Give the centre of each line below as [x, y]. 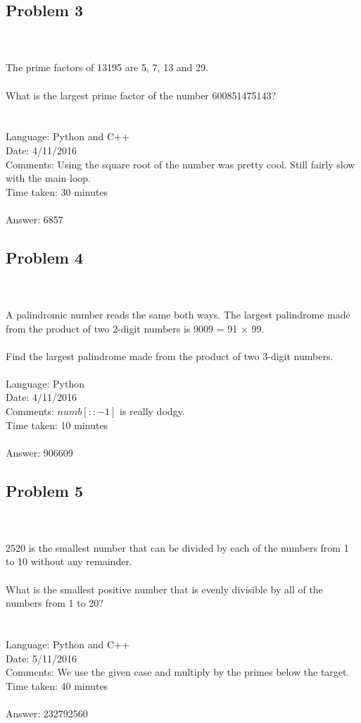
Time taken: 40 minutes [57, 685]
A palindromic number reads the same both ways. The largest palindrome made [178, 314]
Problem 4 [44, 257]
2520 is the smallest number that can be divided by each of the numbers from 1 [177, 547]
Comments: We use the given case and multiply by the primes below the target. [178, 672]
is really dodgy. [152, 411]
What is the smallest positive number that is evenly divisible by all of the [164, 589]
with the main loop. [48, 178]
